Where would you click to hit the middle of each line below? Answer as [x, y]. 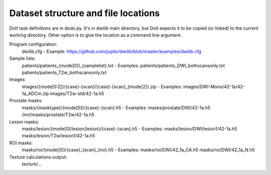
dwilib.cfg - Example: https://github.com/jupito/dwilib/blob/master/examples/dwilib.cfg [112, 51]
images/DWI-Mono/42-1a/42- [214, 86]
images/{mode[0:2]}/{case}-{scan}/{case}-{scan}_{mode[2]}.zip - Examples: [102, 86]
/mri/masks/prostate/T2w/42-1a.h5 [58, 115]
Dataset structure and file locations [85, 13]
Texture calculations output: [38, 157]
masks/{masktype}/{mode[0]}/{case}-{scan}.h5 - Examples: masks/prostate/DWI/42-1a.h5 [116, 108]
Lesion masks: [24, 122]
